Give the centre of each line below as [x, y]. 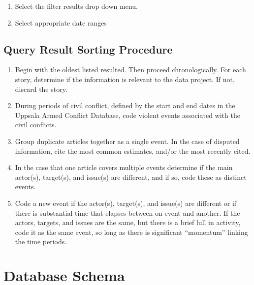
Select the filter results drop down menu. [76, 6]
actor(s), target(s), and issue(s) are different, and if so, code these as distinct [131, 177]
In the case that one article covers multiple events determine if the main [124, 167]
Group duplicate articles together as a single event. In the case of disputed [127, 141]
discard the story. [41, 89]
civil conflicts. [36, 125]
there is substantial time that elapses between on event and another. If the [127, 213]
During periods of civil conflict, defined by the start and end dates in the [125, 105]
